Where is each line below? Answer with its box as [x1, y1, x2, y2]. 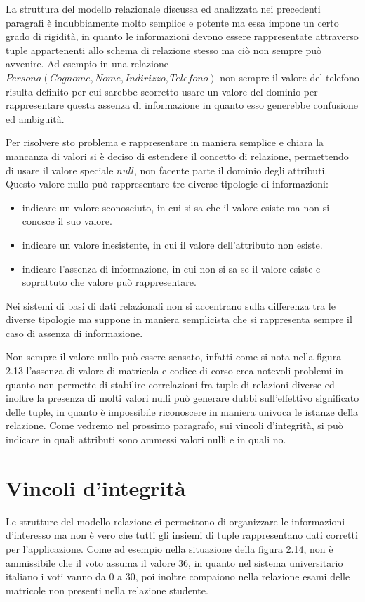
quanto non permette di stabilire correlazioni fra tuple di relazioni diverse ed [6, 377, 335, 391]
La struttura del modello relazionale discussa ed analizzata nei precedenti [6, 1, 321, 15]
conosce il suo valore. [22, 214, 112, 228]
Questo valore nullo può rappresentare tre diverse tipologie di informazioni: [6, 176, 328, 191]
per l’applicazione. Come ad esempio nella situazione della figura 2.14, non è [6, 541, 333, 556]
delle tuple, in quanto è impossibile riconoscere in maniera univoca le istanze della [6, 404, 359, 419]
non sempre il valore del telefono [220, 70, 359, 84]
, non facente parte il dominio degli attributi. [133, 162, 328, 177]
